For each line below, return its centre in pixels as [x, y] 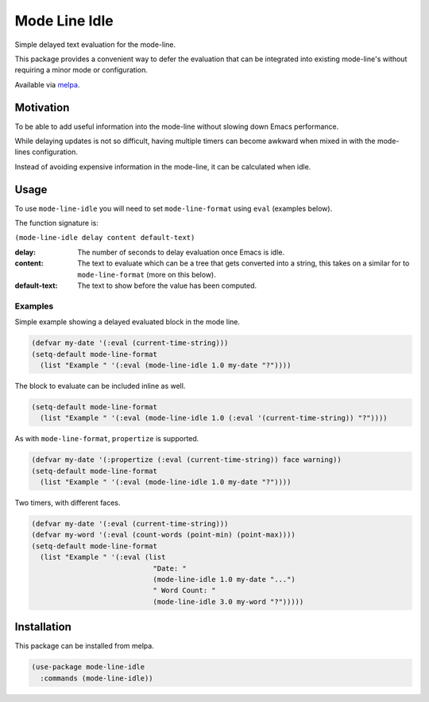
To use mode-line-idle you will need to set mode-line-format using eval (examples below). [174, 208]
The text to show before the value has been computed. [167, 285]
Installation [43, 627]
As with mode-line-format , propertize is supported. [107, 439]
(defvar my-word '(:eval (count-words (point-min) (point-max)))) [163, 535]
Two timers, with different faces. [68, 503]
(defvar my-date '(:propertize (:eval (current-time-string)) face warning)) [186, 460]
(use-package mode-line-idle [88, 667]
